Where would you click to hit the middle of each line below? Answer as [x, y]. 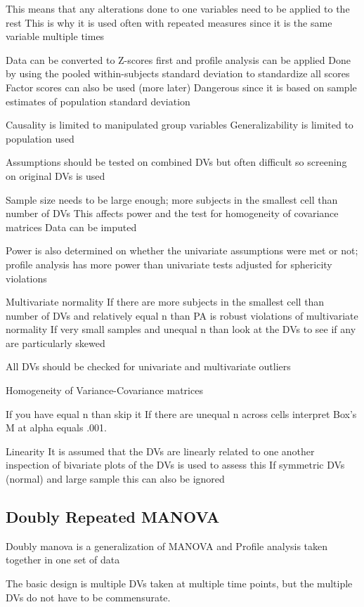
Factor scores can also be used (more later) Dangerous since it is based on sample [181, 87]
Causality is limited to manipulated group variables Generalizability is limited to [180, 125]
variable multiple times [55, 36]
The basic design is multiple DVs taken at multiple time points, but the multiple [179, 583]
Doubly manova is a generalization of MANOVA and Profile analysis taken [167, 546]
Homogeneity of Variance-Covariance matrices [104, 390]
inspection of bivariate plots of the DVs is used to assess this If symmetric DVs [175, 465]
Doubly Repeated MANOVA [113, 517]
